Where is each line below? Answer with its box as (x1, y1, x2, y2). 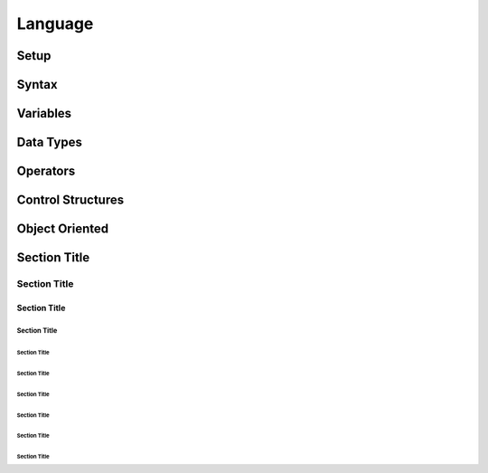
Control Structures (16, 193, 125, 208)
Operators (16, 164, 76, 179)
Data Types (16, 135, 83, 150)
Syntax (16, 77, 58, 92)
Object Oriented (16, 222, 108, 237)
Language (16, 14, 94, 33)
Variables (16, 106, 72, 121)
